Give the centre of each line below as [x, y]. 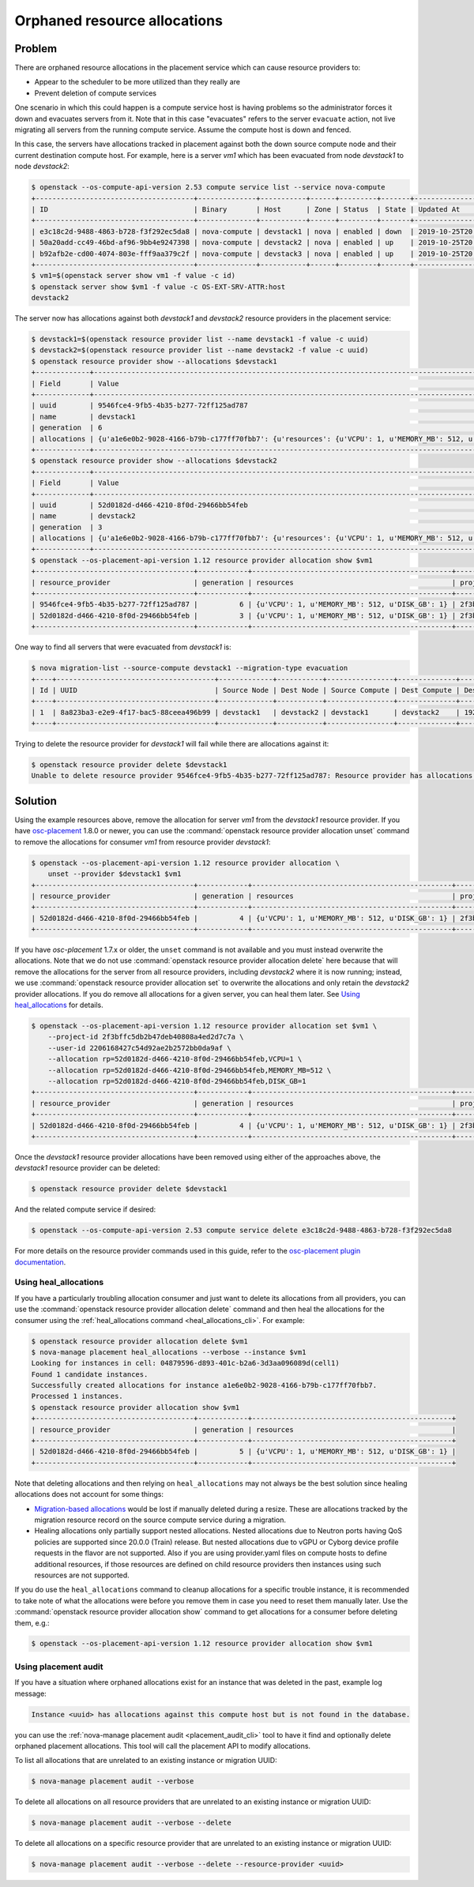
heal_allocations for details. [59, 1005]
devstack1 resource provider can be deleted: [87, 1168]
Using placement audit [59, 1667]
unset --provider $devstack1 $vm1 [115, 874]
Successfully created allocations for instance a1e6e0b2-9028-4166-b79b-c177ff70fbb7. [204, 1385]
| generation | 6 [67, 428]
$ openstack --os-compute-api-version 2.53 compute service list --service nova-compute [209, 187]
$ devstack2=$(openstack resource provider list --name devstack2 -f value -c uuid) [200, 350]
